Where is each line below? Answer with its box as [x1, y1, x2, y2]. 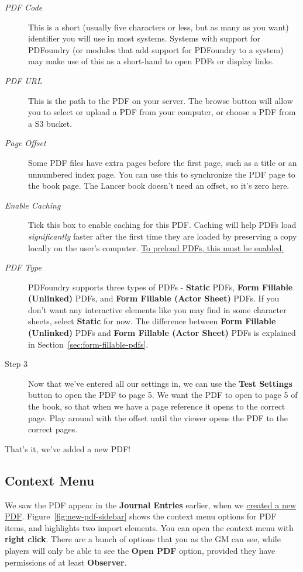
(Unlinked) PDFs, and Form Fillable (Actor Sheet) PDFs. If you [28, 292, 280, 304]
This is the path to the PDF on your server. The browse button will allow [28, 94, 293, 106]
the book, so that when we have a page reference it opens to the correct [28, 400, 285, 412]
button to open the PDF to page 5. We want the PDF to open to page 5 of [28, 389, 298, 401]
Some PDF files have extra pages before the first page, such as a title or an [28, 156, 297, 168]
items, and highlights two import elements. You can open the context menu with [5, 521, 294, 533]
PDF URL [5, 74, 42, 86]
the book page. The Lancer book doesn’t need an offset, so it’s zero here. [28, 179, 290, 192]
